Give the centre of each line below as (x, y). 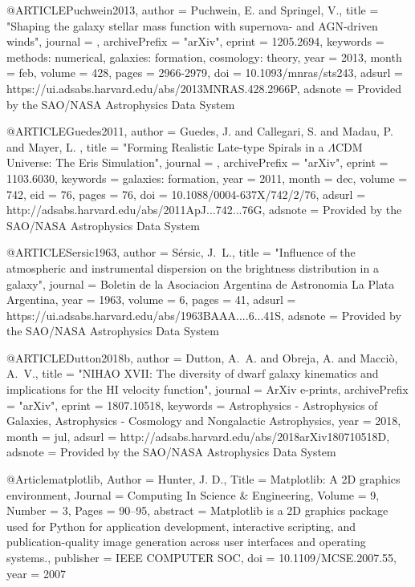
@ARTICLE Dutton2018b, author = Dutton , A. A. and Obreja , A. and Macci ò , (202, 357)
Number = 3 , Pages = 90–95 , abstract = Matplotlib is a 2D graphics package (197, 510)
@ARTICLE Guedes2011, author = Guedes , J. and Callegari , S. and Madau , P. (200, 131)
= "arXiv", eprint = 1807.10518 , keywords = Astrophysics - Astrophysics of (192, 405)
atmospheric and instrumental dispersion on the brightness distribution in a (193, 267)
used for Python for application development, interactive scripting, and (181, 526)
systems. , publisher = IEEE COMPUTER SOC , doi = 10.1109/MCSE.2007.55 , (201, 557)
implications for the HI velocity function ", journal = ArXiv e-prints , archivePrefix (207, 389)
